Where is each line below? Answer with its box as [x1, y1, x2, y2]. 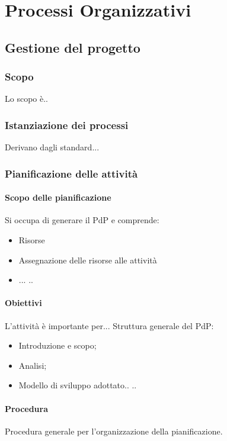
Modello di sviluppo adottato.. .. [18, 379, 137, 391]
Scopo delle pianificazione [5, 191, 111, 204]
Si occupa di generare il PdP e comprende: [5, 214, 159, 226]
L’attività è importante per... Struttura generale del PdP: [5, 319, 214, 331]
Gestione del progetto [5, 38, 140, 56]
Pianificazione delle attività [5, 166, 138, 181]
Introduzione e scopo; [18, 339, 97, 352]
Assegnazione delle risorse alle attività [18, 253, 157, 266]
